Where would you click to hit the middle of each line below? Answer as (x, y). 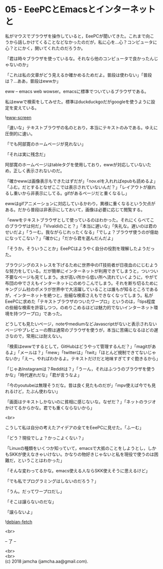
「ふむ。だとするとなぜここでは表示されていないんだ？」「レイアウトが (76, 187)
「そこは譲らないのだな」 (31, 501)
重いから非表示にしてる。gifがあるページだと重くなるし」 (72, 193)
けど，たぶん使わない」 (37, 391)
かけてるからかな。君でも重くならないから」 (50, 408)
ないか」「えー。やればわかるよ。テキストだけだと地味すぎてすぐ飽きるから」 (83, 358)
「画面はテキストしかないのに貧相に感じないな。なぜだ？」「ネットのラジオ (81, 402)
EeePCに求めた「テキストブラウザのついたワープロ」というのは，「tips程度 (80, 301)
